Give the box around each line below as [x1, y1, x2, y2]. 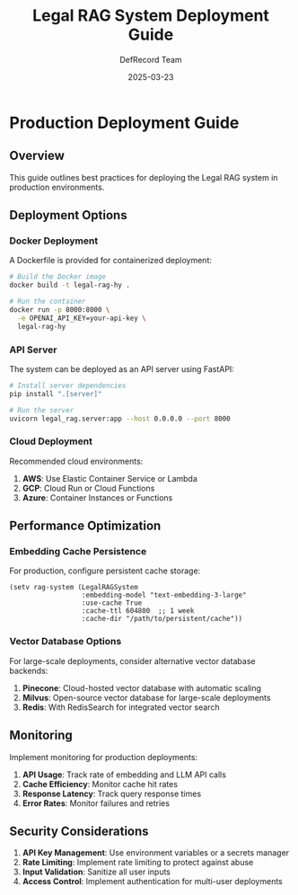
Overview [9, 148, 66, 164]
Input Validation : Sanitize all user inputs [22, 866, 171, 877]
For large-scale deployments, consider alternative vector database [9, 655, 256, 666]
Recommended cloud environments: [9, 456, 144, 466]
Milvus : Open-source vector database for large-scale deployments [22, 692, 271, 703]
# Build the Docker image [9, 272, 106, 281]
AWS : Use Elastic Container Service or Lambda [22, 473, 197, 483]
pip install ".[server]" [9, 389, 102, 398]
